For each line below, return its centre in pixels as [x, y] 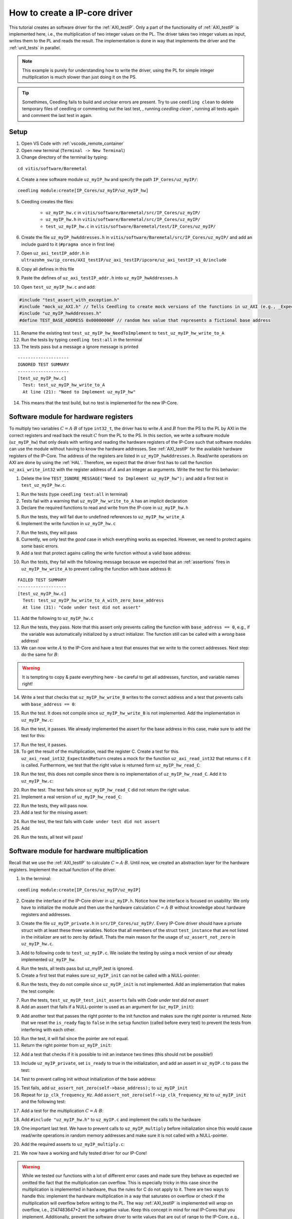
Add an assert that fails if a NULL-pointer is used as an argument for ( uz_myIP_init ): [108, 1007]
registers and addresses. [46, 914]
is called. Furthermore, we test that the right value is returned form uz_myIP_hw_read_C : [111, 765]
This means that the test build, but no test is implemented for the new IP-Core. [100, 403]
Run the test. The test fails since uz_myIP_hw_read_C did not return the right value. [106, 790]
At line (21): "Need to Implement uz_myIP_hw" [79, 392]
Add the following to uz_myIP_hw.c [57, 618]
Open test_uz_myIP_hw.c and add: [58, 287]
